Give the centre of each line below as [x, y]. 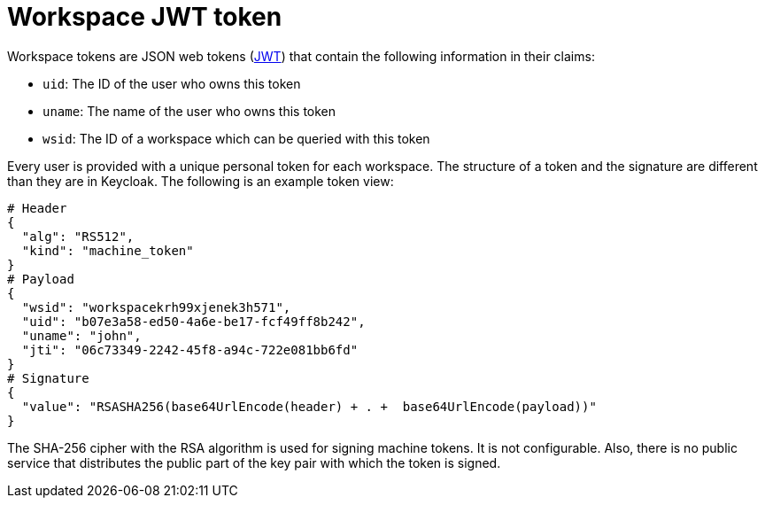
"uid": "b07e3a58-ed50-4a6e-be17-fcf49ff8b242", [193, 321]
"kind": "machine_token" [108, 250]
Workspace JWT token [145, 17]
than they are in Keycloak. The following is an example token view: [201, 181]
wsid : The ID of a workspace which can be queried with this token [236, 138]
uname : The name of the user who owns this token [189, 111]
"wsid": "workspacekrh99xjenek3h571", [156, 307]
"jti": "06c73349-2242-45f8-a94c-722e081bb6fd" [190, 350]
